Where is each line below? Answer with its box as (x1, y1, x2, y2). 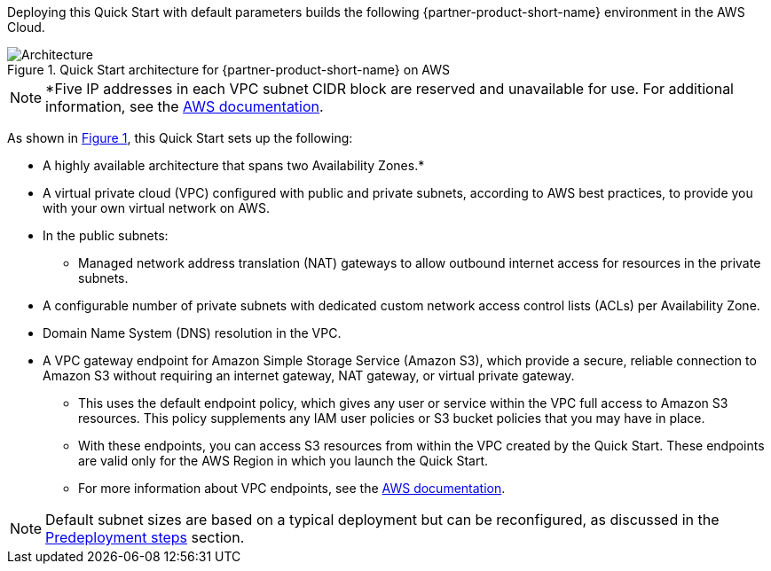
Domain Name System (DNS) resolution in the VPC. (43, 325, 342, 340)
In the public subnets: (43, 228, 169, 243)
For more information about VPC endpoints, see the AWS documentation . (78, 481, 506, 496)
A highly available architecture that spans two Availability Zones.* (43, 158, 425, 173)
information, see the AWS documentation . (45, 98, 324, 115)
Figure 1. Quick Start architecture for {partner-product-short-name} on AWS (7, 62, 451, 77)
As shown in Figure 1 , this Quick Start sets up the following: (7, 130, 353, 145)
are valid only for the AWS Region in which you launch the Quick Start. (78, 453, 489, 468)
